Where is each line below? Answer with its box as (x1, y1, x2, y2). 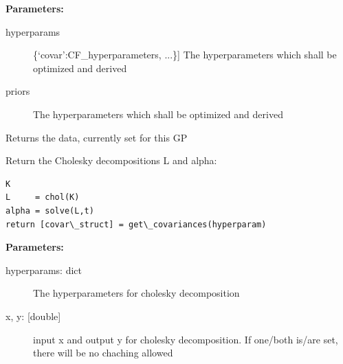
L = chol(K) (5, 192, 80, 203)
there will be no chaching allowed (33, 345, 173, 360)
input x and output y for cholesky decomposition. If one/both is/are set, (33, 332, 338, 346)
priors (5, 84, 30, 98)
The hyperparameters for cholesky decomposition (33, 286, 240, 300)
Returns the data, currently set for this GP (5, 130, 188, 144)
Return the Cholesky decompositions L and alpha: (5, 153, 217, 168)
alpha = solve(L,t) (5, 205, 94, 216)
